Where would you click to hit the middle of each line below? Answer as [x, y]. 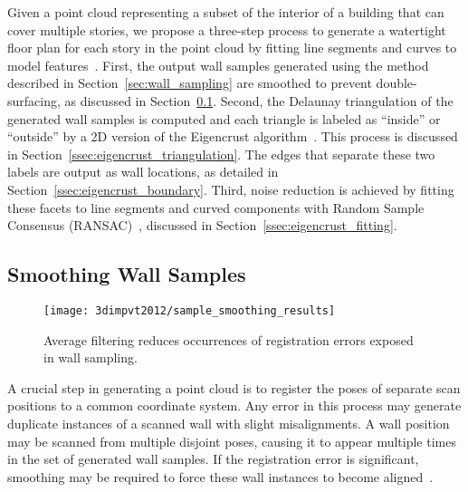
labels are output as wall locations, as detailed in [143, 172]
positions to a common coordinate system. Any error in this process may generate [234, 405]
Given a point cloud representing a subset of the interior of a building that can [226, 12]
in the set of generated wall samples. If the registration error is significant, [213, 459]
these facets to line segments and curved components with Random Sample [216, 207]
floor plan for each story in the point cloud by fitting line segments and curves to [232, 48]
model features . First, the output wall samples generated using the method [218, 65]
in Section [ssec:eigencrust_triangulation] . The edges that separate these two [221, 154]
